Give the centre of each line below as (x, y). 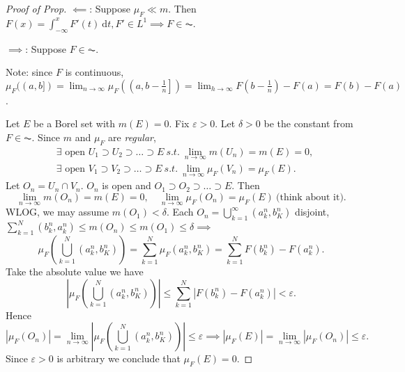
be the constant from (308, 123)
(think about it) (310, 197)
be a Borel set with (75, 123)
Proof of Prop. (36, 8)
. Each (180, 212)
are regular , (132, 137)
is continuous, (94, 72)
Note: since (29, 72)
